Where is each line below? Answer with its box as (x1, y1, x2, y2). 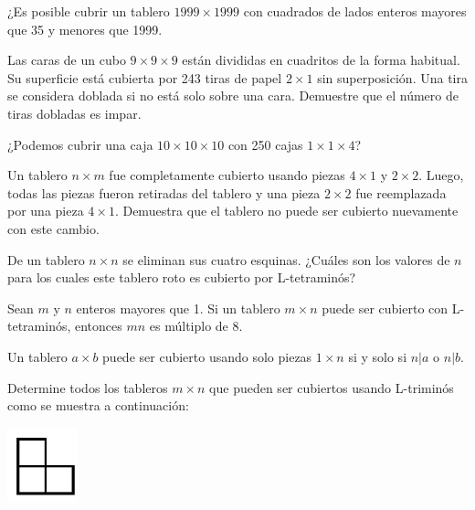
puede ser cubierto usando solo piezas (102, 346, 312, 366)
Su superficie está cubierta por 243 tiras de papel (7, 68, 282, 87)
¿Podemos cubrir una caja (7, 134, 153, 154)
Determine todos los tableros (7, 377, 168, 397)
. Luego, (418, 165, 464, 185)
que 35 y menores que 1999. (7, 19, 163, 38)
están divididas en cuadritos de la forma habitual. (182, 50, 460, 69)
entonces (75, 316, 122, 335)
